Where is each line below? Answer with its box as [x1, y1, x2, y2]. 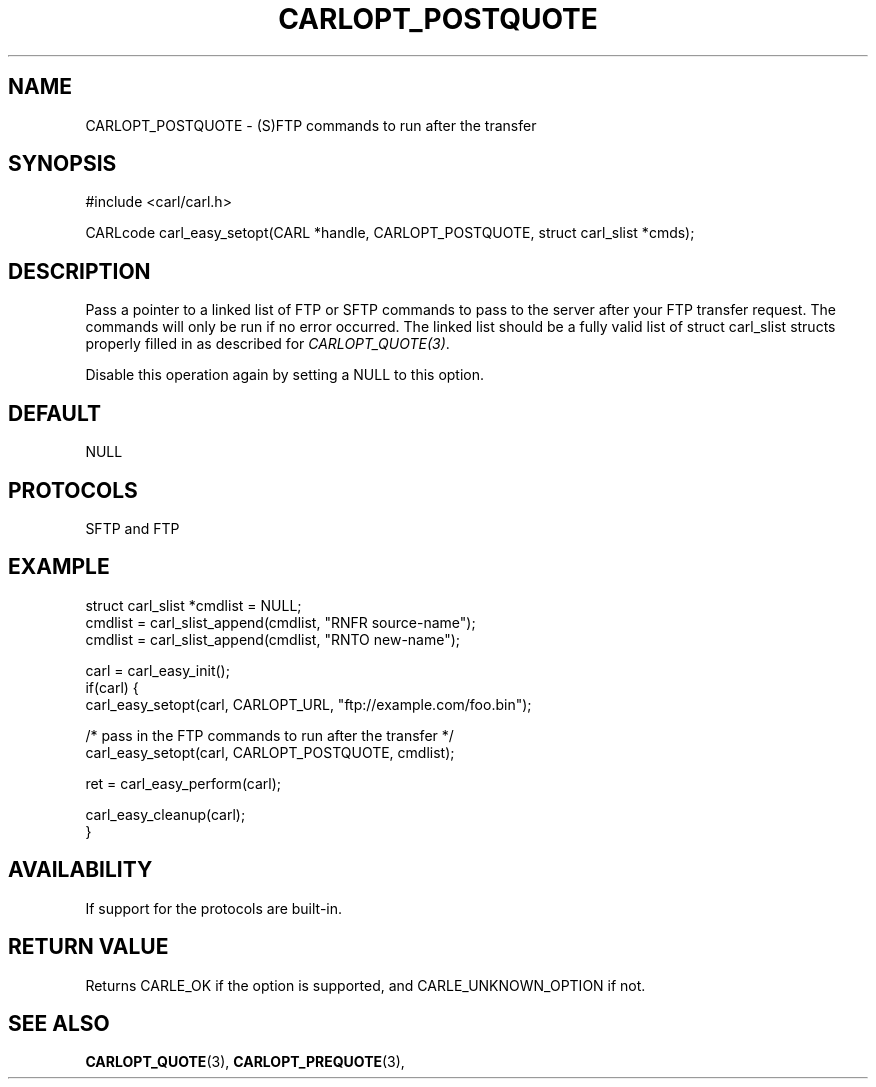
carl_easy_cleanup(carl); [85, 805, 246, 823]
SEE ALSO [8, 1010, 110, 1036]
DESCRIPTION [8, 258, 151, 284]
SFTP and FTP [85, 519, 180, 537]
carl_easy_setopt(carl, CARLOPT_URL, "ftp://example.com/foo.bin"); [85, 695, 532, 713]
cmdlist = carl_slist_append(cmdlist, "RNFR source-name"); [85, 613, 476, 631]
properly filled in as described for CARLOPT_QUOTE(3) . [85, 335, 450, 353]
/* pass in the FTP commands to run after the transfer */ [85, 726, 454, 744]
